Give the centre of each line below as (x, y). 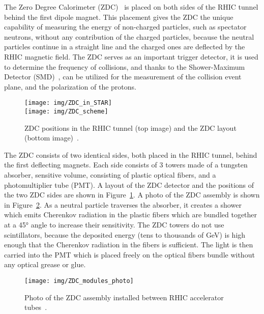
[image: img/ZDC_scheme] (66, 111)
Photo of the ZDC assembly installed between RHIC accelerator (124, 297)
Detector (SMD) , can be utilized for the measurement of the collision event (123, 77)
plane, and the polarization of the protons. (70, 86)
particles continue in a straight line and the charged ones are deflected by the (125, 47)
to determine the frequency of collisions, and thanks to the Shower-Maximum (125, 66)
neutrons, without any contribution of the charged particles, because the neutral (129, 36)
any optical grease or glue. (45, 264)
